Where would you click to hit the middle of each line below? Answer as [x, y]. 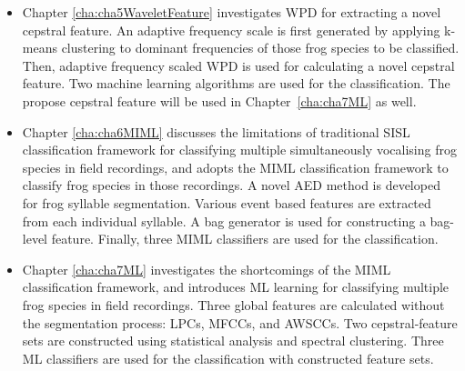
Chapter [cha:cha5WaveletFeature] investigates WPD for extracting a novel [232, 12]
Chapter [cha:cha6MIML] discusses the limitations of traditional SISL [216, 131]
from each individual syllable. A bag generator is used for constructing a [224, 221]
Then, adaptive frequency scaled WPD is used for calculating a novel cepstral [238, 65]
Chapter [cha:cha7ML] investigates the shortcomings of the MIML [207, 269]
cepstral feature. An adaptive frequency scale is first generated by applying [231, 30]
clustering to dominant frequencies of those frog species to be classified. [260, 48]
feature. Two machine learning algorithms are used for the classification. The [236, 83]
